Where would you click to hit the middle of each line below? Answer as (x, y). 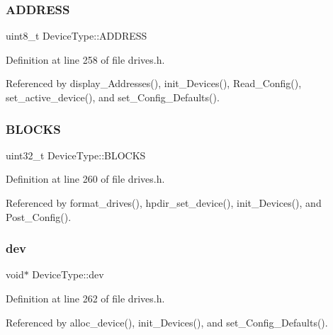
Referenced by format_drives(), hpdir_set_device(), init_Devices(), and (164, 203)
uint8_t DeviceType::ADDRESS (77, 36)
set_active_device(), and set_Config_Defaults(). (113, 97)
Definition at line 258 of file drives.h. (85, 59)
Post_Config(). (39, 216)
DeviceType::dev (68, 274)
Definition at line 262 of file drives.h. (85, 298)
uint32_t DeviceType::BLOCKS (76, 155)
